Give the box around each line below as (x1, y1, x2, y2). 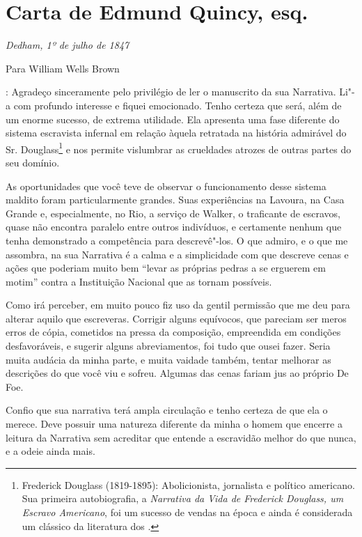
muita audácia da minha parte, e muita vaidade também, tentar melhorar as (6, 352, 331, 366)
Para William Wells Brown (6, 61, 120, 75)
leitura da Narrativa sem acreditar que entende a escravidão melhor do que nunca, (6, 430, 356, 444)
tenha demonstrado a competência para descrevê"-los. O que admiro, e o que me (6, 233, 348, 247)
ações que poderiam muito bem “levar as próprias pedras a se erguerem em (6, 260, 326, 275)
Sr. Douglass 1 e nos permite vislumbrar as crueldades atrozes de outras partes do (6, 139, 352, 156)
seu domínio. (6, 155, 60, 169)
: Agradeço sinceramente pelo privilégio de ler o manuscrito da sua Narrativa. (6, 84, 336, 99)
